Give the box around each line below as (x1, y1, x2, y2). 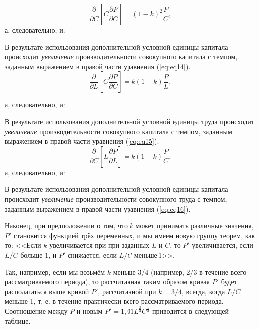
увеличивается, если (192, 240, 253, 250)
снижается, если (67, 249, 117, 260)
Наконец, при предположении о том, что (5, 220, 128, 231)
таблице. (5, 315, 31, 326)
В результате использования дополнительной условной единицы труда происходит (5, 116, 254, 126)
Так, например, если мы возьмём (5, 266, 105, 277)
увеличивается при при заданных (49, 240, 150, 250)
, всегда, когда (182, 286, 225, 296)
